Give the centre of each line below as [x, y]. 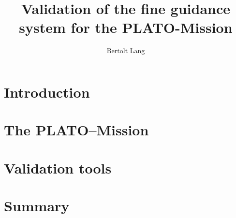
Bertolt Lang [126, 51]
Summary [37, 206]
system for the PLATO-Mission [126, 27]
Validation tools [58, 167]
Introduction [47, 92]
